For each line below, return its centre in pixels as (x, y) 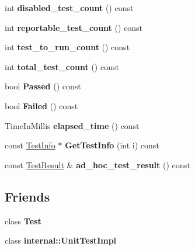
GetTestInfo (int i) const (112, 145)
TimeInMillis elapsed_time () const (72, 125)
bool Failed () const (41, 105)
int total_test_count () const (62, 66)
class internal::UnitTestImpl (61, 240)
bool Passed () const (43, 86)
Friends (27, 196)
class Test (23, 221)
